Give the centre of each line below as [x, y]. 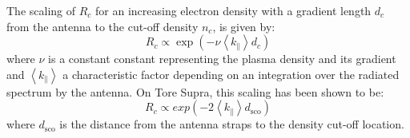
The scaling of [41, 10]
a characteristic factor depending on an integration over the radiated [231, 74]
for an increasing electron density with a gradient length [233, 10]
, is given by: [244, 26]
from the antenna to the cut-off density [102, 26]
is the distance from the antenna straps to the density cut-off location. [232, 124]
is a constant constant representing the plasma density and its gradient [222, 59]
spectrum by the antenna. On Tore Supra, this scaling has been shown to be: [195, 91]
